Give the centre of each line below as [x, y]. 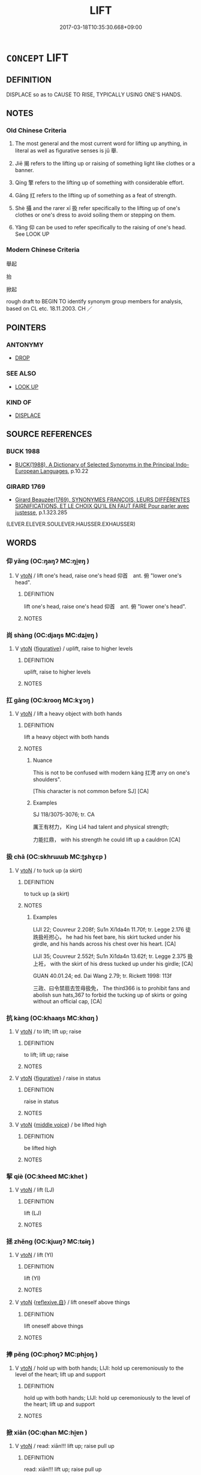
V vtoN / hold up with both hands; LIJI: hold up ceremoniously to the [99, 1368]
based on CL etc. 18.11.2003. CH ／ [49, 308]
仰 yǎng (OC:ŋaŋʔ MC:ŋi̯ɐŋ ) [48, 561]
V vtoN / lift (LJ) [34, 1190]
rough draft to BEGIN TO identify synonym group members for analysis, [94, 301]
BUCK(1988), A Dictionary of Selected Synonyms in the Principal [95, 465]
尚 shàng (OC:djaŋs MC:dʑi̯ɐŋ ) [52, 635]
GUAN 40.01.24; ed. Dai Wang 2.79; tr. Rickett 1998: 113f [102, 976]
